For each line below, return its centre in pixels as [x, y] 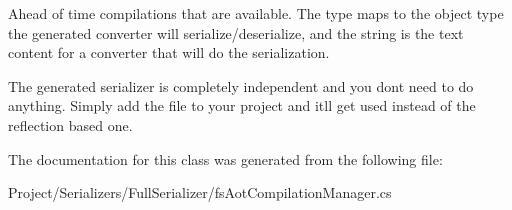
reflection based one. [70, 124]
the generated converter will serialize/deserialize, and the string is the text [236, 32]
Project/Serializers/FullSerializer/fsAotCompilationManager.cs [200, 192]
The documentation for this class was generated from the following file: [225, 158]
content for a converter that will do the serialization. [169, 52]
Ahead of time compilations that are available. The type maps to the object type [256, 13]
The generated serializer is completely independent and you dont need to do [241, 85]
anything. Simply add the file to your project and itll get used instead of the [242, 105]
